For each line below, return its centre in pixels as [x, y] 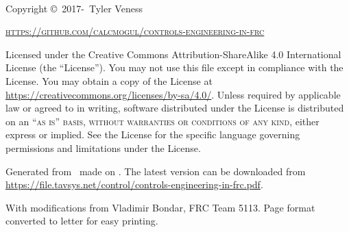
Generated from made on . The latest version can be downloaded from [156, 171]
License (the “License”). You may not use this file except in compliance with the [174, 67]
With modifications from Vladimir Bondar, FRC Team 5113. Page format [160, 207]
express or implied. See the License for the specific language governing [153, 134]
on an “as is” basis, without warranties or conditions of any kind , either [163, 121]
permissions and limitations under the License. [103, 147]
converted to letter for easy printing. [82, 221]
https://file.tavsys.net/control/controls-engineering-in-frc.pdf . [134, 184]
